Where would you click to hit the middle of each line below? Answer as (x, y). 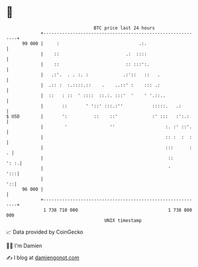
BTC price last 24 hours (124, 28)
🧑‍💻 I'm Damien (24, 246)
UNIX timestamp (123, 220)
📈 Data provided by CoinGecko (45, 232)
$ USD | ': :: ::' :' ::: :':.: (98, 116)
